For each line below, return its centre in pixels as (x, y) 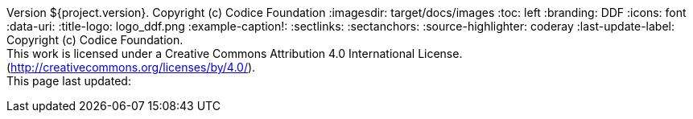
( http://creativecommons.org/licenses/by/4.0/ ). (131, 67)
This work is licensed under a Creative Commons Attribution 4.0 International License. (235, 53)
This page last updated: (69, 81)
